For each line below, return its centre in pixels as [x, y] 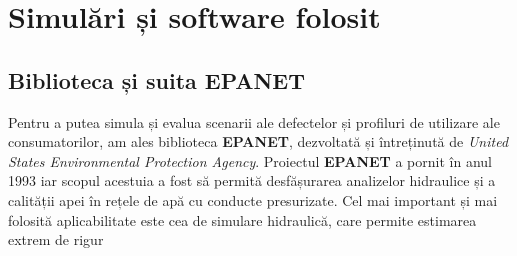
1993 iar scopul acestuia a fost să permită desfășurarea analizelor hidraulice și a [252, 180]
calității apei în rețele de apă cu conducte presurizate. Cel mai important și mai [253, 199]
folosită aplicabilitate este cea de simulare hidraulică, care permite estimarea [242, 219]
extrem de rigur [56, 239]
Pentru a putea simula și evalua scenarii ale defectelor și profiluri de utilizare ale [254, 121]
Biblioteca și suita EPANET [157, 79]
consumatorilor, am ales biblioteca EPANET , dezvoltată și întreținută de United [258, 141]
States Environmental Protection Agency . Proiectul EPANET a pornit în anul [250, 160]
